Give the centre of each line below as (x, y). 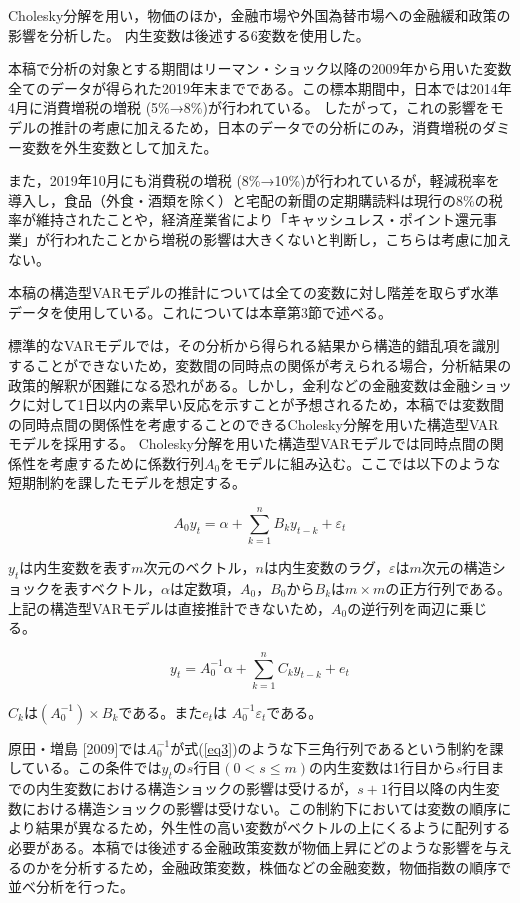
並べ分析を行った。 (71, 886)
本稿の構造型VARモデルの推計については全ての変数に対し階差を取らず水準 (253, 292)
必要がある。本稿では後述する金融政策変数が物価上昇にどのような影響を (246, 847)
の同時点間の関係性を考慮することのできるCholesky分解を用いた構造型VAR (253, 423)
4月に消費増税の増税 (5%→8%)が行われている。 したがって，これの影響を (249, 107)
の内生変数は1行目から (383, 767)
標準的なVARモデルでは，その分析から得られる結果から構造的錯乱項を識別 (254, 345)
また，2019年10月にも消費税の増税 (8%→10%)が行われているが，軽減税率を (254, 180)
